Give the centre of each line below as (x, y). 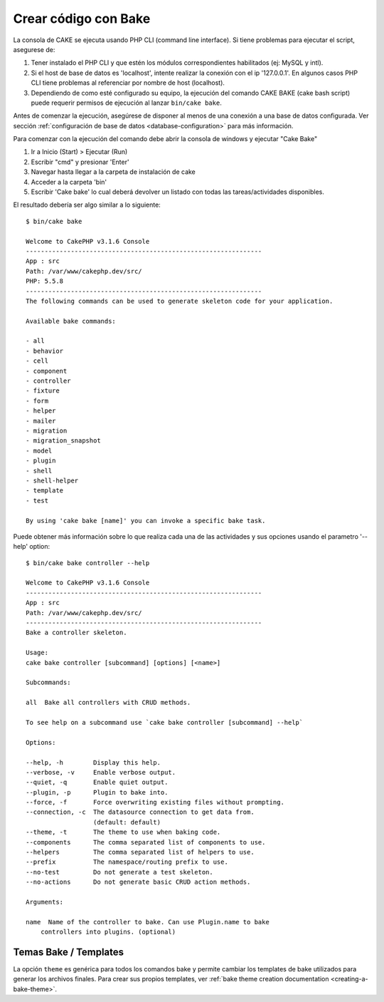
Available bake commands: (71, 321)
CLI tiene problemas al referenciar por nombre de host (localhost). (128, 83)
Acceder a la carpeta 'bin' (69, 182)
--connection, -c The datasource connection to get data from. (140, 812)
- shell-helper (52, 480)
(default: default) (127, 822)
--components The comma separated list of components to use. (146, 842)
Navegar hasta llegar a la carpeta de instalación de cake (113, 172)
